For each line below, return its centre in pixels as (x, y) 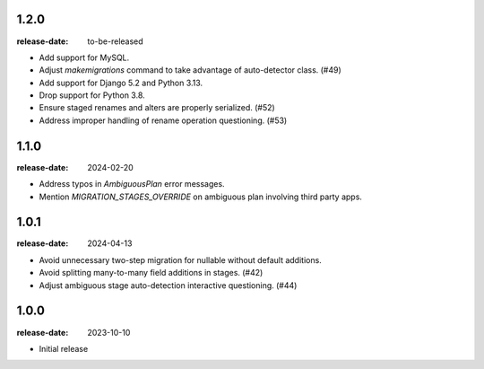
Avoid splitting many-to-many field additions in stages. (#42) (151, 273)
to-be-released (115, 41)
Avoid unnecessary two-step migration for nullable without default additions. (180, 259)
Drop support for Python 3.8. (92, 95)
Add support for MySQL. (84, 57)
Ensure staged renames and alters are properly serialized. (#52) (157, 108)
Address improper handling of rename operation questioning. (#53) (163, 120)
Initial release (64, 348)
